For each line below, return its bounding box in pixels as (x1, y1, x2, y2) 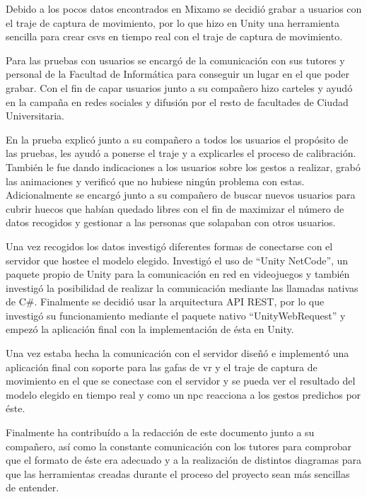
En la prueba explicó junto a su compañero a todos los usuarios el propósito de (6, 131, 349, 146)
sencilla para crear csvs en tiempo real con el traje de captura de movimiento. (6, 29, 343, 44)
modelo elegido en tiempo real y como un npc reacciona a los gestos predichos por (6, 387, 361, 402)
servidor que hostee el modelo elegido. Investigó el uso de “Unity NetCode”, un (6, 252, 349, 267)
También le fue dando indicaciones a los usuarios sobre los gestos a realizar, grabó (6, 159, 361, 174)
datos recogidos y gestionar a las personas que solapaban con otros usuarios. (6, 215, 336, 230)
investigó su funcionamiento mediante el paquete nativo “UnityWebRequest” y (6, 308, 346, 322)
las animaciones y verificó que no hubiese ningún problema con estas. (6, 173, 305, 188)
